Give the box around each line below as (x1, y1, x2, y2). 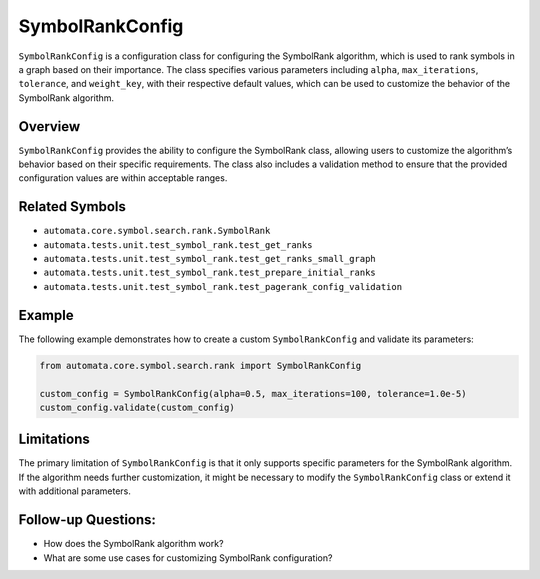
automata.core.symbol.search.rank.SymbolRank (43, 225, 271, 237)
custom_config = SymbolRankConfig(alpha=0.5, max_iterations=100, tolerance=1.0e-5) (39, 388, 467, 399)
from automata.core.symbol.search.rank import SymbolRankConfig (39, 360, 362, 371)
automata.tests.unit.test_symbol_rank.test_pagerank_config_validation (43, 281, 403, 292)
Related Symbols (18, 198, 127, 215)
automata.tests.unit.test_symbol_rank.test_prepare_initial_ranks (43, 267, 377, 279)
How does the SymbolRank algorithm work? (43, 538, 224, 550)
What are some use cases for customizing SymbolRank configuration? (43, 551, 333, 564)
